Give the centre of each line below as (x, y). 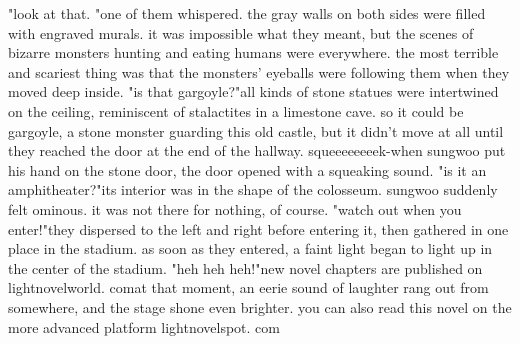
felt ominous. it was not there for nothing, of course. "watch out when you (235, 208)
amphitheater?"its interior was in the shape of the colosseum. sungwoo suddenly (253, 189)
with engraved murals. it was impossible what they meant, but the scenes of (241, 32)
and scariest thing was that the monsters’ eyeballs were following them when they (259, 71)
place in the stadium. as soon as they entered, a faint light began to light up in (250, 248)
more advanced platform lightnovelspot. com (144, 326)
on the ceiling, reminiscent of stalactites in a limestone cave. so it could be (236, 110)
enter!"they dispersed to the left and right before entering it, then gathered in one (258, 228)
